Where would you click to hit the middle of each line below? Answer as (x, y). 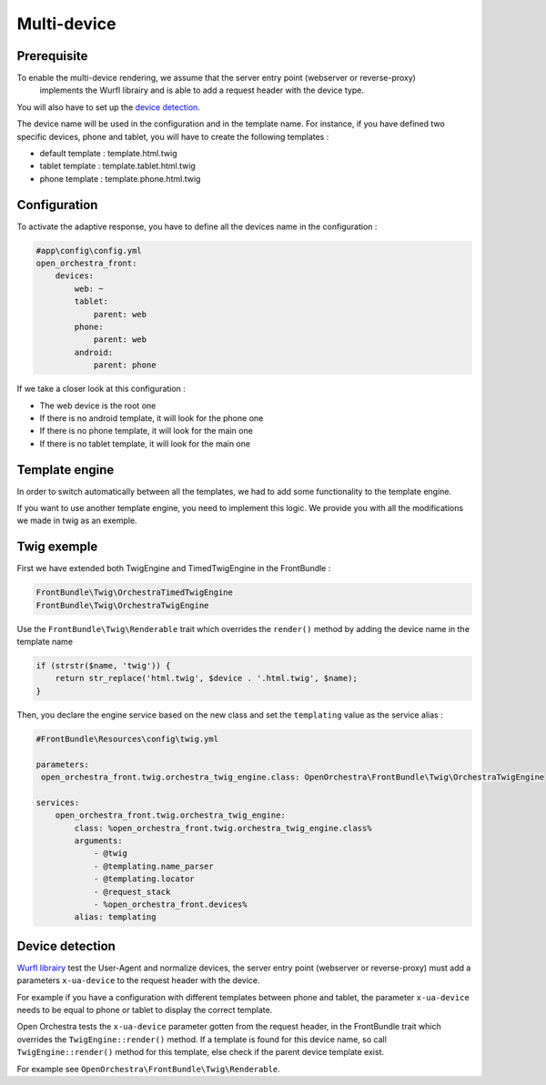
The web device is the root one (98, 406)
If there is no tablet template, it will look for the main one (145, 443)
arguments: (98, 840)
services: (58, 802)
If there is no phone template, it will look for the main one (147, 431)
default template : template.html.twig (108, 154)
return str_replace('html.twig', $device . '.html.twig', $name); (207, 678)
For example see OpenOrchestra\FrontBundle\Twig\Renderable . (149, 1069)
